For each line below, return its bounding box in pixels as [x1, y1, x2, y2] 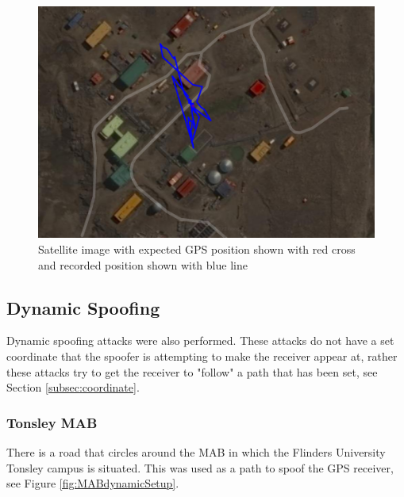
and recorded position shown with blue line [38, 256, 248, 273]
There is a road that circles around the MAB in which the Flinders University [6, 443, 386, 460]
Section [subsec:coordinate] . [6, 379, 140, 396]
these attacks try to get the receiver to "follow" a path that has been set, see [6, 363, 378, 380]
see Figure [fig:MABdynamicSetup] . [6, 475, 179, 491]
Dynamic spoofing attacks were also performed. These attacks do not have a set [6, 332, 394, 349]
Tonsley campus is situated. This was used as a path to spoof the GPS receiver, [6, 459, 394, 476]
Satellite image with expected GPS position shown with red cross [38, 241, 356, 257]
